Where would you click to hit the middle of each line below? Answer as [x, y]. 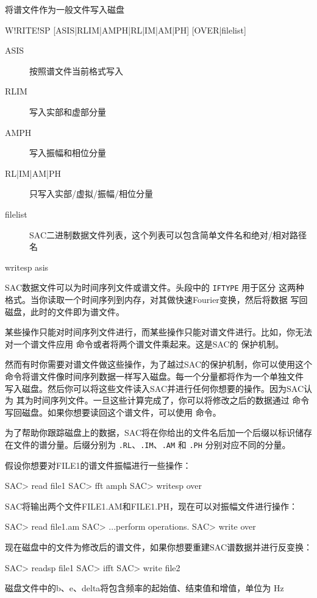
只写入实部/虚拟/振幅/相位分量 [91, 194]
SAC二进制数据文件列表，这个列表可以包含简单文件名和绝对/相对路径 [168, 234]
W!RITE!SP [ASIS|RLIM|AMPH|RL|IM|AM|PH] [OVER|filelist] [126, 30]
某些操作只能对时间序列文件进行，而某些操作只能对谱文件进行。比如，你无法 [158, 332]
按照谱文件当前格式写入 [76, 70]
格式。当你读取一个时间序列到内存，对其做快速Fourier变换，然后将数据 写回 [156, 299]
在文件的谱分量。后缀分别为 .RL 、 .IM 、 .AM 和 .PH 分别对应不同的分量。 [148, 444]
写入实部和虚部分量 [68, 111]
